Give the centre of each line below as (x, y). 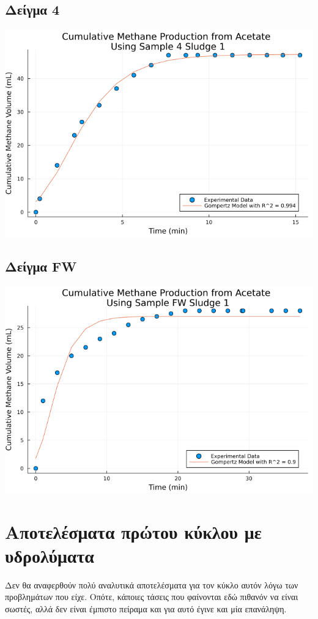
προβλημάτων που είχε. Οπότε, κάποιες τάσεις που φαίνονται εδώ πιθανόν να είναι (152, 597)
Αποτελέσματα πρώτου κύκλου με (133, 531)
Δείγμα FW (41, 266)
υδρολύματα (50, 555)
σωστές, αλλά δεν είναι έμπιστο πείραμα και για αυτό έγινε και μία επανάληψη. (146, 608)
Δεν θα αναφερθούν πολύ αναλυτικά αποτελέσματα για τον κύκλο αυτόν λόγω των (152, 584)
